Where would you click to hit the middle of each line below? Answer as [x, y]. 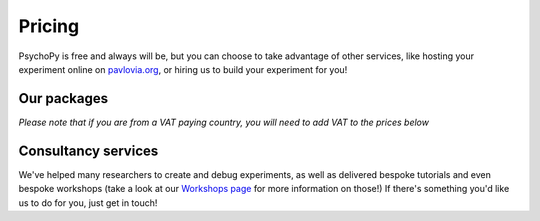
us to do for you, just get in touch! [88, 202]
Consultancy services [88, 150]
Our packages [63, 98]
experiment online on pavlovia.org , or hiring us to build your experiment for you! [183, 69]
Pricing [49, 26]
